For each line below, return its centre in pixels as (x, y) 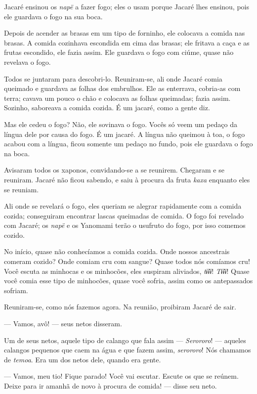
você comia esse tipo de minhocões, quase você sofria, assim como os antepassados (128, 281)
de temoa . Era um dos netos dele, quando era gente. (83, 359)
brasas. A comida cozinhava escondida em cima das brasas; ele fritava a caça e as (127, 42)
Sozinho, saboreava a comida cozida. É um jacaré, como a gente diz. (107, 108)
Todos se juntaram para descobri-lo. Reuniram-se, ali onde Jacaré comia (113, 78)
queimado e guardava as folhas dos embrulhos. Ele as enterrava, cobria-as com (122, 88)
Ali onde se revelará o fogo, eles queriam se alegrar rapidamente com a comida (123, 206)
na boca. (17, 153)
